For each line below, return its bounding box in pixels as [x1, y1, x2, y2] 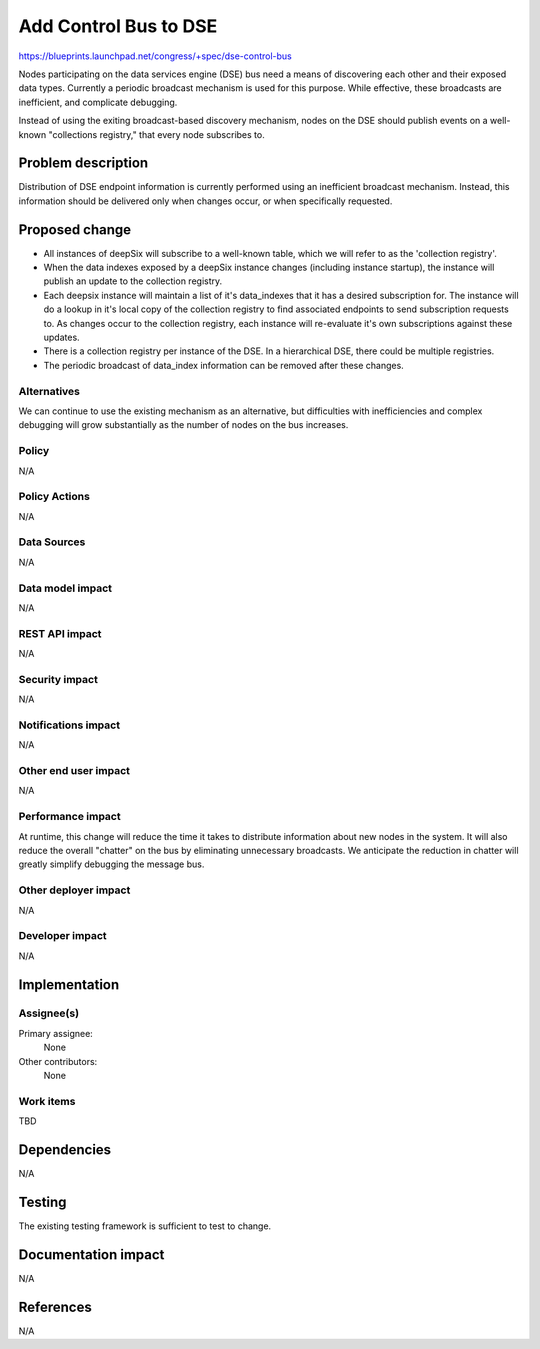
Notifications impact [18, 718, 120, 732]
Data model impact [18, 581, 113, 595]
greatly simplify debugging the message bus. [18, 858, 205, 870]
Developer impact [18, 929, 107, 943]
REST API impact [18, 626, 102, 640]
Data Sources [18, 535, 86, 549]
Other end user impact [18, 764, 130, 778]
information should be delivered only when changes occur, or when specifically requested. [18, 195, 393, 207]
